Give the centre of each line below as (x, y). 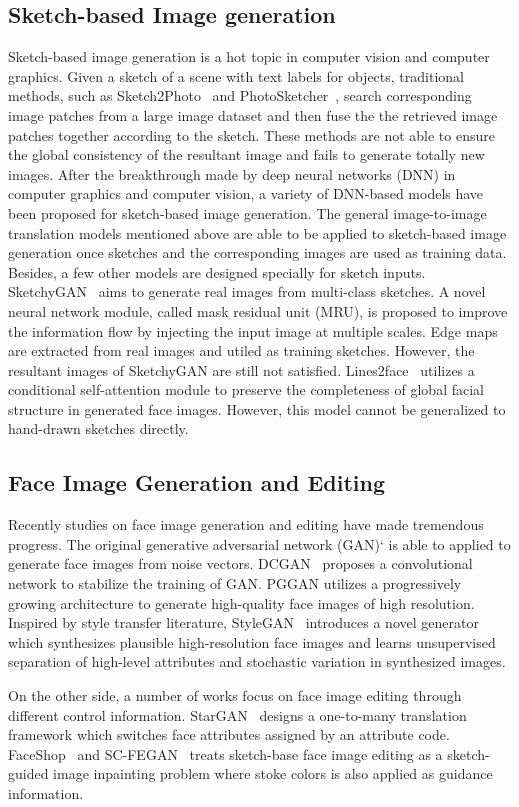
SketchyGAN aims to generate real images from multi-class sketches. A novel (247, 291)
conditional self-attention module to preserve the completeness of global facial (246, 389)
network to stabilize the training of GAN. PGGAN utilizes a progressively (235, 583)
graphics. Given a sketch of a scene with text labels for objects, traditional (236, 75)
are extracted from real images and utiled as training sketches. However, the (241, 350)
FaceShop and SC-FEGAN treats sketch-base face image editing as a (225, 753)
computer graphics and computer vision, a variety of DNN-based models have (246, 193)
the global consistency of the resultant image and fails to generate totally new (246, 154)
